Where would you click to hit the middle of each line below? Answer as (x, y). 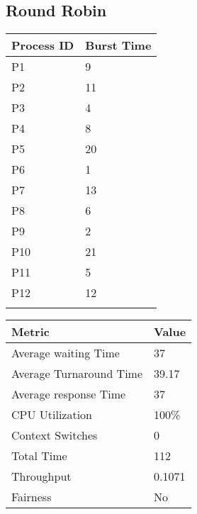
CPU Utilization (52, 415)
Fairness (32, 497)
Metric (30, 332)
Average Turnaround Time (77, 374)
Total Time (39, 456)
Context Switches (55, 435)
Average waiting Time (66, 353)
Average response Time (69, 394)
